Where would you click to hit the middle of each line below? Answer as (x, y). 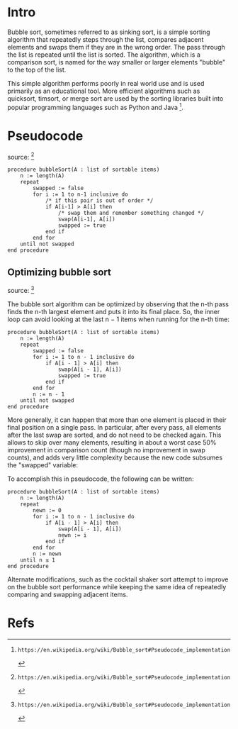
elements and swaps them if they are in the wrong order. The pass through (116, 47)
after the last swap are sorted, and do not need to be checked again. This (114, 435)
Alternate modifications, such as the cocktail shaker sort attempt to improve (118, 579)
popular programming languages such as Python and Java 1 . (96, 106)
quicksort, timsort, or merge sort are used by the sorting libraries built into (115, 98)
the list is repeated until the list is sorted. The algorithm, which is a (104, 55)
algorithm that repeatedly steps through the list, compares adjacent (106, 39)
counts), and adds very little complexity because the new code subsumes (115, 457)
